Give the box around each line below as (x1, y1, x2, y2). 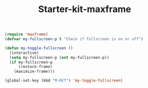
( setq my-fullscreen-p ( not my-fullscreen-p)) (9, 55, 109, 60)
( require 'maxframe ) (5, 32, 49, 37)
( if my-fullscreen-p (9, 59, 53, 65)
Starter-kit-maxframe (38, 4, 131, 15)
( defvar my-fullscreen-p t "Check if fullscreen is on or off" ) (5, 37, 143, 42)
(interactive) (9, 50, 39, 55)
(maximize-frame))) (14, 69, 55, 74)
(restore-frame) (18, 64, 53, 69)
